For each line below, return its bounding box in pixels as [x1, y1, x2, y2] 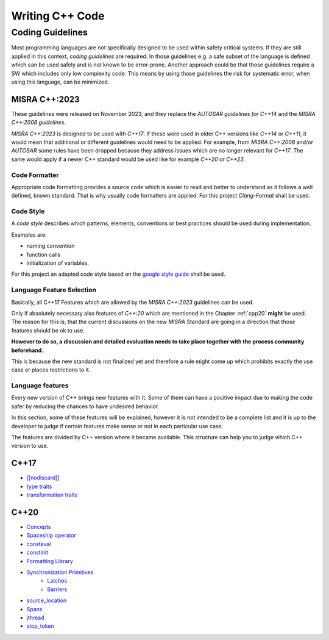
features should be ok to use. [11, 326, 85, 334]
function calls [26, 251, 61, 258]
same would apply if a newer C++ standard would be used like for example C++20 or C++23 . [11, 156, 246, 163]
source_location [26, 597, 67, 604]
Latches [47, 577, 68, 584]
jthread [26, 614, 45, 621]
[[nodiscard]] [26, 474, 60, 481]
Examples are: [11, 231, 47, 238]
